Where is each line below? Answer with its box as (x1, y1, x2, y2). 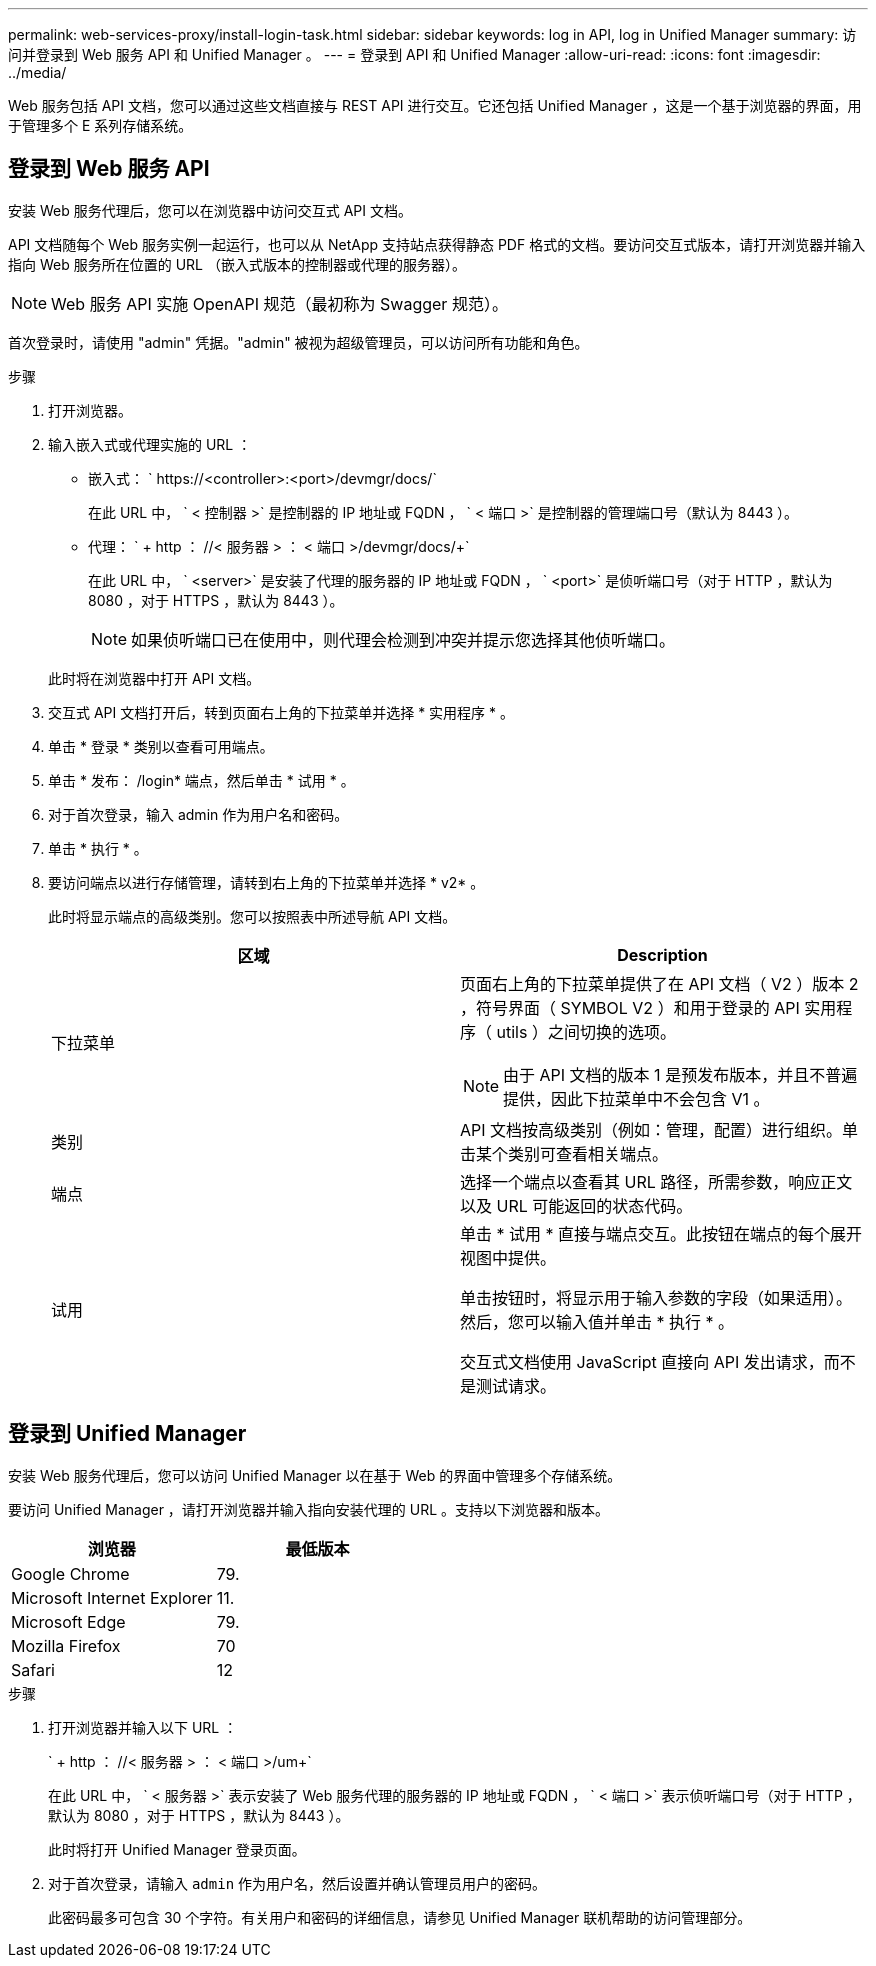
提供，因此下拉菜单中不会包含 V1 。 (503, 1088, 770, 1109)
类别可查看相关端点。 (508, 1143, 669, 1164)
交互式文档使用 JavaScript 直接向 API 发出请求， (460, 1351, 824, 1372)
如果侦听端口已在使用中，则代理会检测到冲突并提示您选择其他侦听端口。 (131, 629, 676, 650)
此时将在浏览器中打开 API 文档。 (48, 669, 261, 687)
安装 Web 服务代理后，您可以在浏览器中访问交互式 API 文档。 (8, 201, 412, 219)
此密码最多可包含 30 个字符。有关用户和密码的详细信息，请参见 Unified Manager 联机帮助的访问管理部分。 (48, 1908, 752, 1926)
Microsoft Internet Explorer (11, 1587, 213, 1608)
